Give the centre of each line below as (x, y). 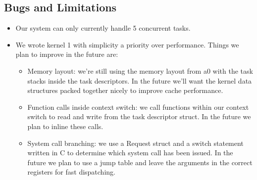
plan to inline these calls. (65, 126)
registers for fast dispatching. (71, 172)
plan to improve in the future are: (67, 54)
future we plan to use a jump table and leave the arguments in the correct (140, 162)
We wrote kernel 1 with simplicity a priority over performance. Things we (127, 44)
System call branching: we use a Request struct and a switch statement (135, 143)
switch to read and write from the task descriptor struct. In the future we (139, 116)
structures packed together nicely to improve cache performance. (125, 90)
